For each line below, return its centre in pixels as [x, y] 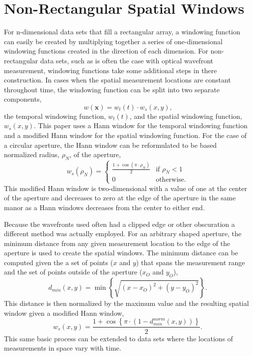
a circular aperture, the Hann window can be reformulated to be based [111, 145]
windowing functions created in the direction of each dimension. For [106, 51]
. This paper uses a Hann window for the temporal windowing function [141, 125]
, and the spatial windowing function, [186, 116]
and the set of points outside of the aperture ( [73, 272]
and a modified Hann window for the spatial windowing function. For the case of [125, 135]
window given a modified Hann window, [64, 313]
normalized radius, [32, 154]
